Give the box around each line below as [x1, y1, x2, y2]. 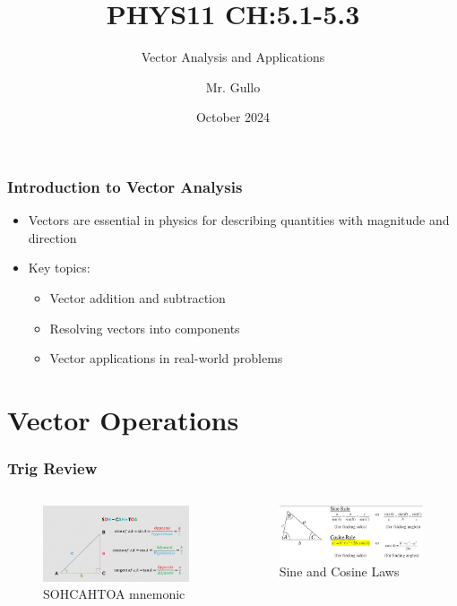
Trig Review [7, 457, 98, 480]
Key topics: [28, 258, 91, 277]
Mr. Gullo [205, 77, 261, 96]
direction [28, 228, 77, 247]
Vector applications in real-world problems [49, 349, 283, 368]
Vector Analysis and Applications [141, 48, 325, 66]
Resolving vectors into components [49, 318, 240, 337]
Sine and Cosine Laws [279, 562, 400, 581]
